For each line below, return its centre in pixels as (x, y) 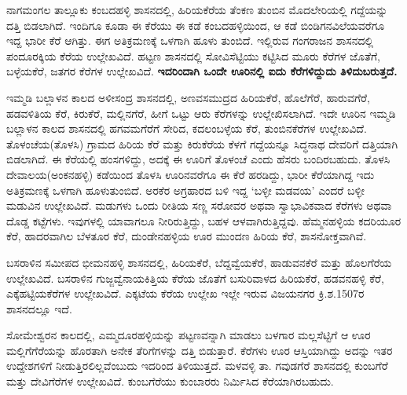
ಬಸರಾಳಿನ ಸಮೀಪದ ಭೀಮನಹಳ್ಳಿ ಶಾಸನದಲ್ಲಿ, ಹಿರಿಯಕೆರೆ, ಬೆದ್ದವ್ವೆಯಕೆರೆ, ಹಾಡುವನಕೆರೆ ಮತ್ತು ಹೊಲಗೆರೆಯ (199, 262)
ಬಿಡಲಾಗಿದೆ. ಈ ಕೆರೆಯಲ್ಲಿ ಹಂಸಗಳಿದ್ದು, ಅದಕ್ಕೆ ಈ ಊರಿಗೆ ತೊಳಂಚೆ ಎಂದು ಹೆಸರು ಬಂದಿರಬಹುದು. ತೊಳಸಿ (198, 159)
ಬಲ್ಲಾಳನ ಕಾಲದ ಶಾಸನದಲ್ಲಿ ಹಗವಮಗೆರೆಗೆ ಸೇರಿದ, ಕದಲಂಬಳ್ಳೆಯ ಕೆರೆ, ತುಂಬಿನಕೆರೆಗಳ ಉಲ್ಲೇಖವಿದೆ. (187, 128)
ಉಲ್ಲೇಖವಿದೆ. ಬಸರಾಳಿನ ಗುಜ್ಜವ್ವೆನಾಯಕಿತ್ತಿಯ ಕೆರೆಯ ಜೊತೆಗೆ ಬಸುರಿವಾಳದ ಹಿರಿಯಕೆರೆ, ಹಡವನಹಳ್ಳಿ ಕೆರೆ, (195, 278)
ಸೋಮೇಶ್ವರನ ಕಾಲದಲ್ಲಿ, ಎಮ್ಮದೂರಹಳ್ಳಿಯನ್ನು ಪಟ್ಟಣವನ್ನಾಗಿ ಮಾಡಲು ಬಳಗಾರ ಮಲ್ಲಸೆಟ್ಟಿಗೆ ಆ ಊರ (189, 335)
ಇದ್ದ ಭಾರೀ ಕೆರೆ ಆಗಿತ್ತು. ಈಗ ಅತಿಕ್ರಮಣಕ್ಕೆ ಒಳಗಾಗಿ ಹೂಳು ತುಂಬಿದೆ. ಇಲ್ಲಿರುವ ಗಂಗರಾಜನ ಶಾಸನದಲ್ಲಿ (190, 40)
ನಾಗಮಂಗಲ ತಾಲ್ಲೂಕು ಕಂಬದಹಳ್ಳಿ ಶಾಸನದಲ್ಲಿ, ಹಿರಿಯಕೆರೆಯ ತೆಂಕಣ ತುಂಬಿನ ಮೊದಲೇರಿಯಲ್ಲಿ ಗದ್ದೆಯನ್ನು (197, 9)
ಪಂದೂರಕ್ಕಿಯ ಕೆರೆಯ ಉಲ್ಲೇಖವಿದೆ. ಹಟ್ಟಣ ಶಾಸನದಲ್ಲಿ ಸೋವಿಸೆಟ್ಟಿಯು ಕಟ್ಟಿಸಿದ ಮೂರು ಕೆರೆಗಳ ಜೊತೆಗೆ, (193, 55)
